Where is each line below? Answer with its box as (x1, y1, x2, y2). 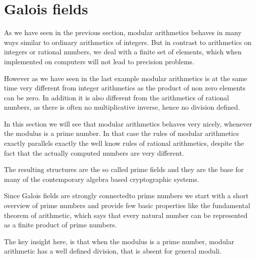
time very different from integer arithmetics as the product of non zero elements (4, 83, 246, 93)
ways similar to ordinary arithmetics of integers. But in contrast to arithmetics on (4, 37, 252, 47)
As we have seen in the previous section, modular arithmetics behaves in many (4, 27, 242, 38)
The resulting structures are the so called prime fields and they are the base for (4, 164, 244, 174)
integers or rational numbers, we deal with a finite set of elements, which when (4, 46, 242, 57)
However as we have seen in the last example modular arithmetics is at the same (4, 73, 248, 83)
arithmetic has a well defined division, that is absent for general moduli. (4, 246, 222, 256)
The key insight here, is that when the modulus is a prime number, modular (4, 236, 234, 246)
